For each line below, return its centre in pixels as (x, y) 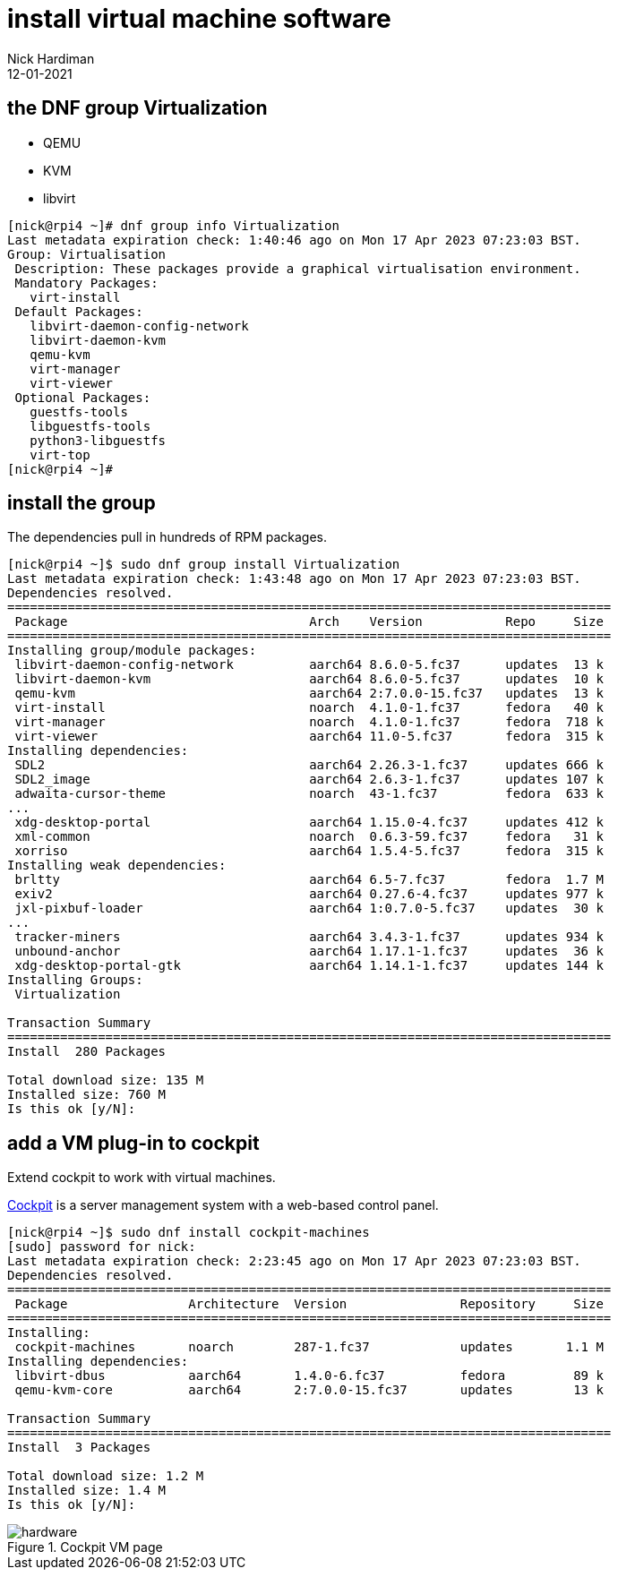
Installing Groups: (75, 980)
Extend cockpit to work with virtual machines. (142, 1178)
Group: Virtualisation (87, 254)
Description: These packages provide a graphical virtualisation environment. (298, 268)
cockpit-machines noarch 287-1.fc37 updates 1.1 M (309, 1347)
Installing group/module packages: (132, 651)
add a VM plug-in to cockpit (133, 1143)
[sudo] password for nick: (102, 1247)
